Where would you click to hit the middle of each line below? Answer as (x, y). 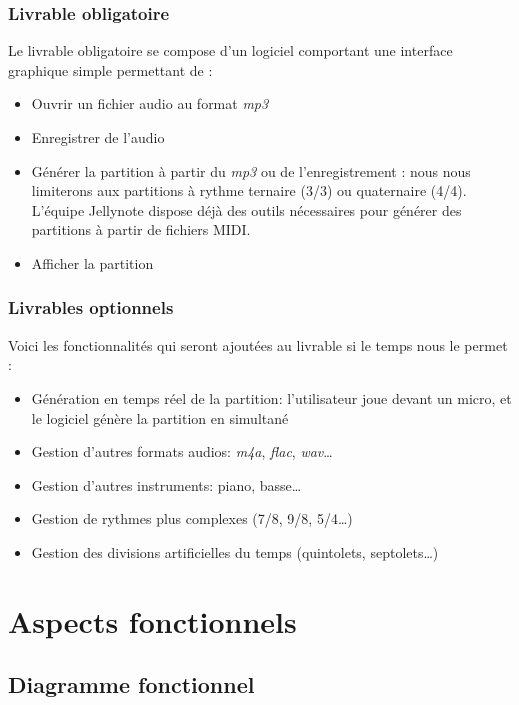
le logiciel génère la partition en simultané (160, 417)
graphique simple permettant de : (110, 69)
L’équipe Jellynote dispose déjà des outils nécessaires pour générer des (246, 209)
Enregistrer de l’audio (98, 137)
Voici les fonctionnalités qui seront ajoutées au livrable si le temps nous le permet (258, 344)
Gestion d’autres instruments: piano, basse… (166, 484)
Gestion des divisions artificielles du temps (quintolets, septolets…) (235, 551)
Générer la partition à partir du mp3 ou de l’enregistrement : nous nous (251, 170)
